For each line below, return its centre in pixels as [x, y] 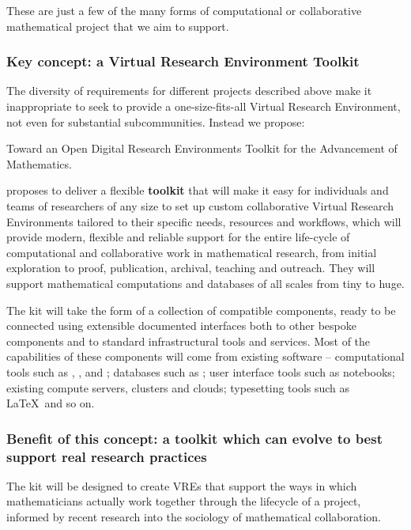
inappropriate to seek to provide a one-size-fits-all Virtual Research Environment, [204, 106]
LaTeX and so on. [51, 403]
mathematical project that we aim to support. [118, 26]
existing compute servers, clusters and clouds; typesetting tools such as [178, 387]
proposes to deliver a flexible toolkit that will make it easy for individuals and [198, 190]
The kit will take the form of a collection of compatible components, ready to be [201, 310]
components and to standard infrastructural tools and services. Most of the [189, 341]
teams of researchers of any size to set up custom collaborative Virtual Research [200, 205]
